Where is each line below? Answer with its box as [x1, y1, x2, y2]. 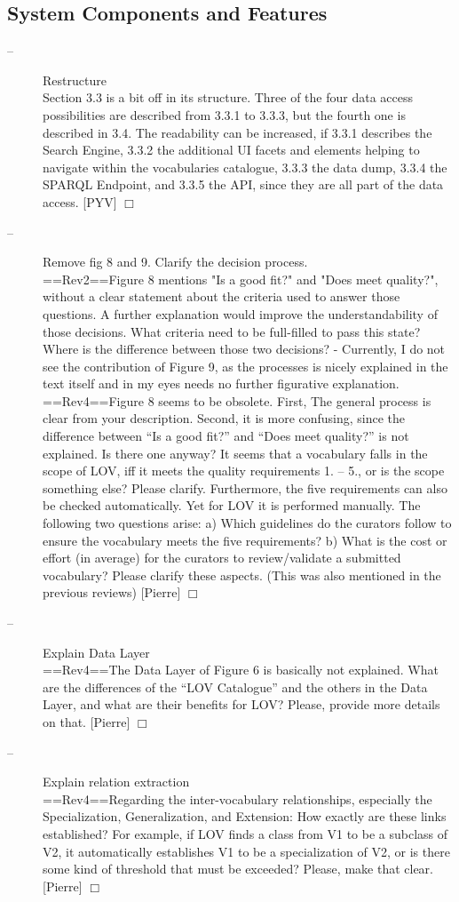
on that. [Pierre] [43, 712, 131, 730]
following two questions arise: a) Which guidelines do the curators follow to [43, 514, 452, 532]
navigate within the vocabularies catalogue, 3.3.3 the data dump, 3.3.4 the [43, 157, 447, 176]
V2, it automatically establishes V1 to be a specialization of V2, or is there [43, 842, 450, 860]
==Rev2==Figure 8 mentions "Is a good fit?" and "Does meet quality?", [43, 269, 439, 288]
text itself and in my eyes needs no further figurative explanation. [43, 374, 400, 393]
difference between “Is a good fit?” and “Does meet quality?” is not [43, 427, 409, 445]
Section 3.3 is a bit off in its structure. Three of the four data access [43, 88, 414, 107]
